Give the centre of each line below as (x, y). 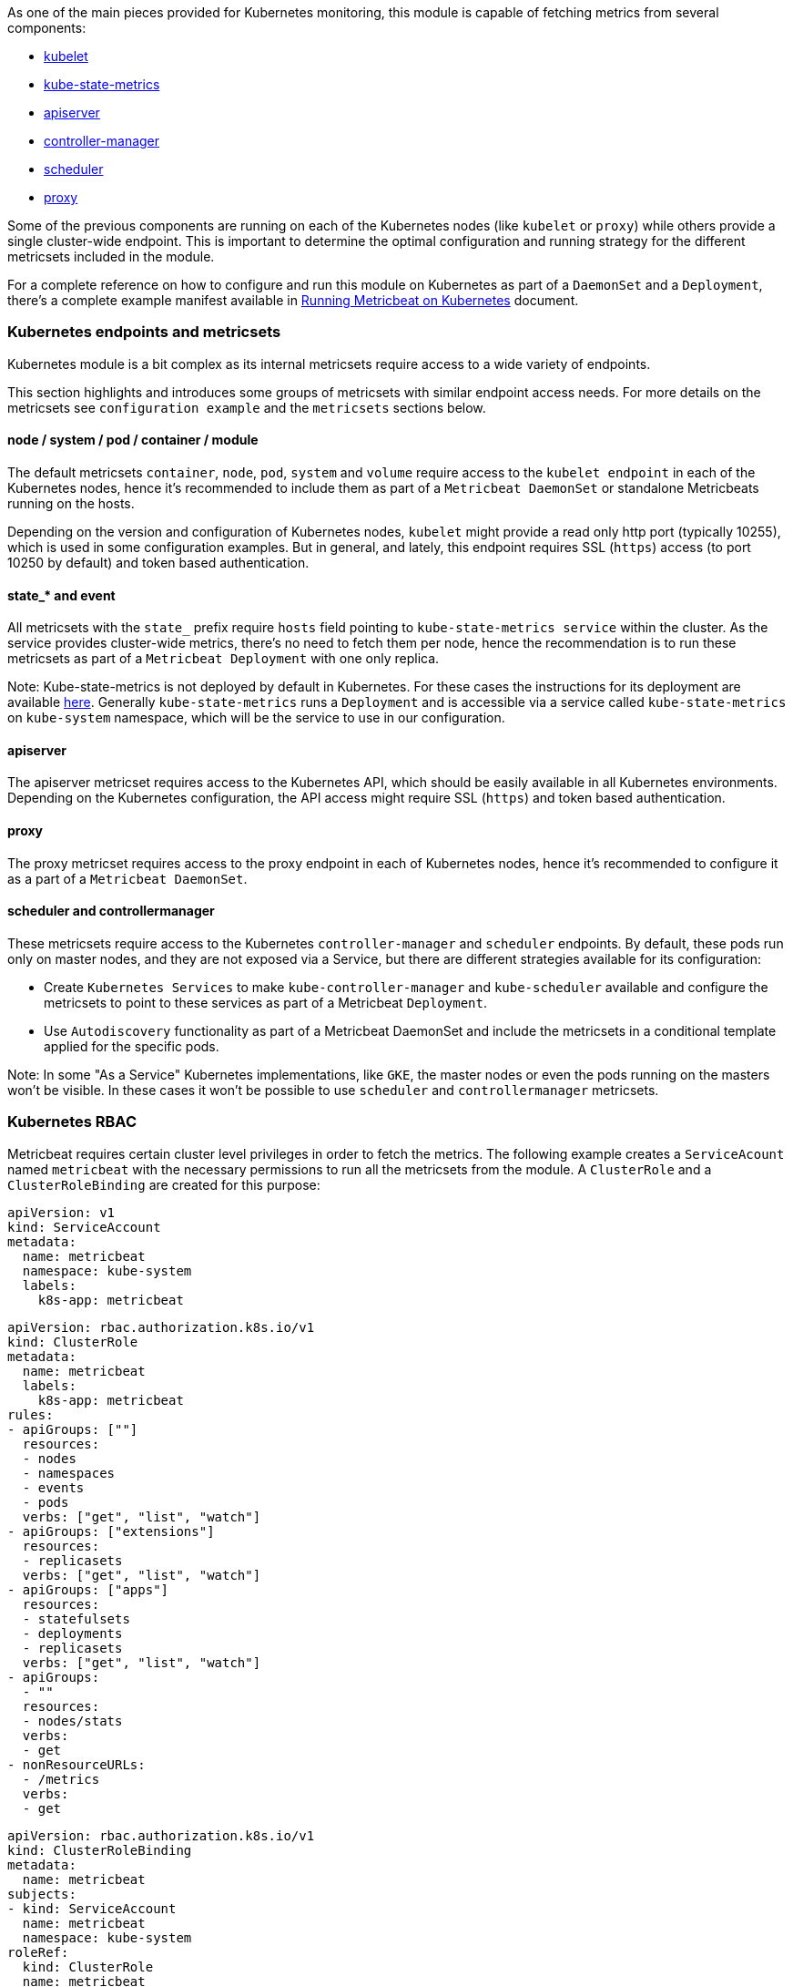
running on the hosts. (71, 503)
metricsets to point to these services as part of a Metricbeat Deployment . (265, 1002)
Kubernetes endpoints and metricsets (144, 332)
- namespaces (69, 1473)
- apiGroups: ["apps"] (88, 1589)
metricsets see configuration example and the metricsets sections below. (247, 407)
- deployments (72, 1633)
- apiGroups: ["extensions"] (111, 1531)
